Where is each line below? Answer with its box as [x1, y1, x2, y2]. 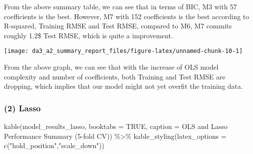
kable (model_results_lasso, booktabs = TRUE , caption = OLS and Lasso [4, 121, 228, 131]
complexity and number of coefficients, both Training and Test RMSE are [4, 71, 226, 81]
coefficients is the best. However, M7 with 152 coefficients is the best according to [4, 11, 249, 21]
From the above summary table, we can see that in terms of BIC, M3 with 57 [4, 1, 237, 11]
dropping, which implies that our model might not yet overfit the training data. [4, 81, 243, 91]
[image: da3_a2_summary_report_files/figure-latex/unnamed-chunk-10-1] [4, 48, 243, 55]
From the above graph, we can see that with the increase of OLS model [4, 62, 219, 72]
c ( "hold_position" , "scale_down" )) [4, 140, 104, 151]
